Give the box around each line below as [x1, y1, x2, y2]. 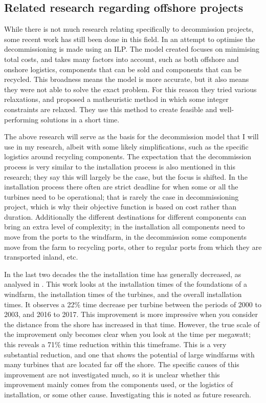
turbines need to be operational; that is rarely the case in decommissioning [4, 191, 239, 202]
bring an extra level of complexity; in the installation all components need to [4, 221, 245, 232]
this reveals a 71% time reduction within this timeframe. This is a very [4, 339, 227, 350]
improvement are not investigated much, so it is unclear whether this [4, 369, 220, 379]
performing [4, 114, 38, 124]
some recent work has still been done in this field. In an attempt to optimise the [4, 33, 255, 44]
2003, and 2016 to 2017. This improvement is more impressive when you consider [4, 309, 258, 320]
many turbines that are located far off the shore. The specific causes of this [4, 359, 239, 370]
